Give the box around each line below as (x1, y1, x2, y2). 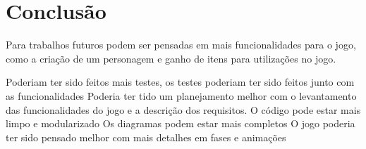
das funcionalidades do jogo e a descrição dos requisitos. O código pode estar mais (6, 102, 361, 117)
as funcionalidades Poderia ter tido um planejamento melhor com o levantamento (6, 88, 357, 103)
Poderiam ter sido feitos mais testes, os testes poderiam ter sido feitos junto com (6, 74, 355, 89)
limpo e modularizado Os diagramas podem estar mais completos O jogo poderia (6, 116, 355, 131)
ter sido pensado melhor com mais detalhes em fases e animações (6, 129, 286, 144)
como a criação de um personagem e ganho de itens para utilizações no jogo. (6, 51, 336, 65)
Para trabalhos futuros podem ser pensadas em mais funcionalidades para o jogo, (6, 37, 356, 52)
